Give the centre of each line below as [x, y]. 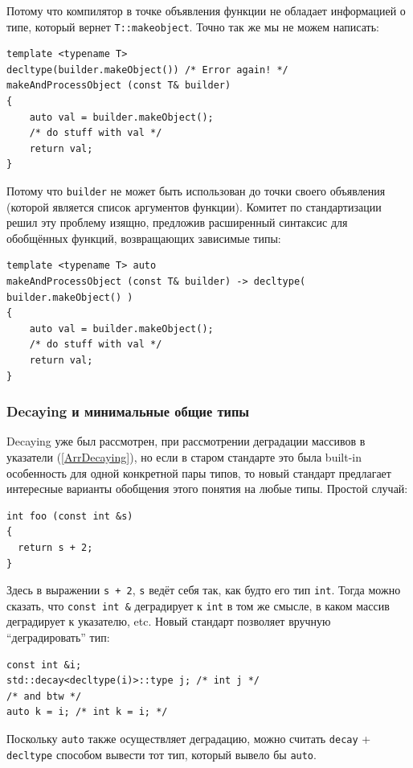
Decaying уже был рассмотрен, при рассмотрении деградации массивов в [186, 441]
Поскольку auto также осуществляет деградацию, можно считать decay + [189, 739]
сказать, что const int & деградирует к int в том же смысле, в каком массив [198, 605]
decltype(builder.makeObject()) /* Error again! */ [147, 70]
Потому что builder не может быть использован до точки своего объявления [196, 191]
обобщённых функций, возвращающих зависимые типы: [144, 238]
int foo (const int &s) [70, 516]
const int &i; [44, 665]
